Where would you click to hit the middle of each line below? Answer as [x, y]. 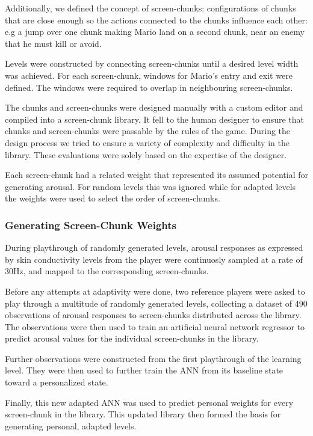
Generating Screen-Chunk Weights [91, 225]
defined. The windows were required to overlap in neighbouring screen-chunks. [149, 87]
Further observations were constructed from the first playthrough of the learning [153, 358]
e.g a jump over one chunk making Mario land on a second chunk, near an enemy [155, 32]
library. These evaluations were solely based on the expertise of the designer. [146, 154]
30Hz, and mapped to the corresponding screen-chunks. [107, 271]
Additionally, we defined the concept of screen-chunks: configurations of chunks [150, 8]
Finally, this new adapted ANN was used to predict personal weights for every [149, 402]
